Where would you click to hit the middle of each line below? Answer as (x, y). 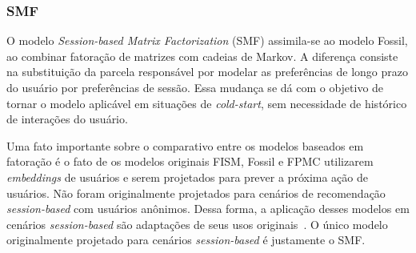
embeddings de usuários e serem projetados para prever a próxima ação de (187, 177)
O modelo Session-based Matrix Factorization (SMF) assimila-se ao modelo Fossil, (207, 40)
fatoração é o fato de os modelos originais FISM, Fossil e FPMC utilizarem (190, 161)
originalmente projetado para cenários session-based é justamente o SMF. (186, 240)
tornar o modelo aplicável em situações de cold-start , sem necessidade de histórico (207, 103)
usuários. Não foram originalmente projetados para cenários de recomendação (196, 193)
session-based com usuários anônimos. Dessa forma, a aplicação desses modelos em (208, 209)
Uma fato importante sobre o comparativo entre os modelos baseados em (185, 145)
